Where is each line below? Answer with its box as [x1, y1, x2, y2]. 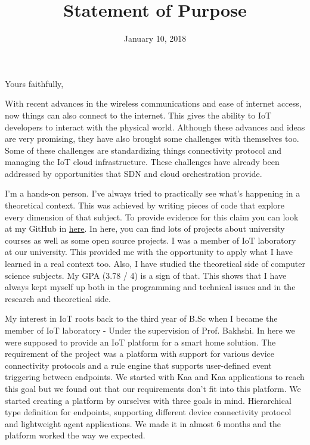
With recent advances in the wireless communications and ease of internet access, [5, 97, 302, 110]
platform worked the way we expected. [5, 429, 145, 441]
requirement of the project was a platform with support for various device [5, 347, 275, 360]
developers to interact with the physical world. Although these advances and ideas [5, 120, 305, 133]
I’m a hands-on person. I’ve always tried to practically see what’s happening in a [5, 187, 300, 200]
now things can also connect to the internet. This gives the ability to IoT [5, 108, 272, 121]
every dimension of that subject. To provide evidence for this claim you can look [5, 210, 299, 223]
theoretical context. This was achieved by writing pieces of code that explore [5, 199, 284, 211]
